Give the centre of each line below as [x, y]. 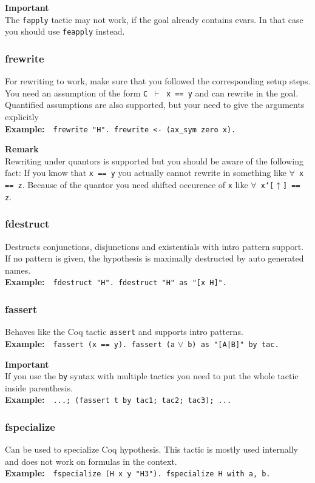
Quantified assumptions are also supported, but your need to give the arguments [155, 105]
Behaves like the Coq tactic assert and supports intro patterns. [124, 332]
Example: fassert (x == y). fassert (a [90, 343]
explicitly [22, 116]
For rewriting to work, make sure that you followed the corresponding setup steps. [158, 81]
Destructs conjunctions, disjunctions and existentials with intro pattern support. [154, 246]
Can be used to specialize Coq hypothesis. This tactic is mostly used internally [151, 449]
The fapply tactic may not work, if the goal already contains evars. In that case [154, 19]
